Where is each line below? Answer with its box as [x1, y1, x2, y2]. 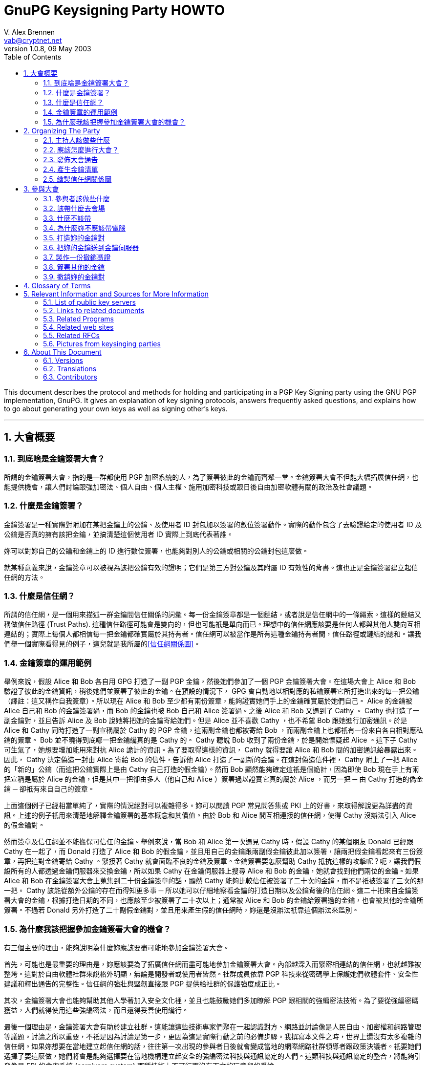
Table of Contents [4, 52, 62, 61]
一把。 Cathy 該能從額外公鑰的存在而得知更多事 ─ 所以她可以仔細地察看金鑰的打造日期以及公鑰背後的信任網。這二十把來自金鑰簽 [4, 886, 419, 895]
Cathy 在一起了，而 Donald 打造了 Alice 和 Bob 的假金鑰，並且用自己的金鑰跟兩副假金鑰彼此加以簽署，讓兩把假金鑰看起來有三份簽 [4, 847, 423, 856]
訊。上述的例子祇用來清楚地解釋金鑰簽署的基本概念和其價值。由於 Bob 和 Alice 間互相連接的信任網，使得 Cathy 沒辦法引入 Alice [4, 811, 416, 820]
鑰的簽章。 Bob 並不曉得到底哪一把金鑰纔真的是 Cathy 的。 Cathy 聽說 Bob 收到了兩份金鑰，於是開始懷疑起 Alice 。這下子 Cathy [4, 736, 417, 745]
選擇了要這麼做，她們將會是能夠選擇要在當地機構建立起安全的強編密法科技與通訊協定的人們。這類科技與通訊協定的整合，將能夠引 [4, 1051, 421, 1060]
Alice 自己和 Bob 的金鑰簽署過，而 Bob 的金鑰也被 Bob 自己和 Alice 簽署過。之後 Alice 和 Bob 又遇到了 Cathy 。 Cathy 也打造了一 [4, 706, 420, 715]
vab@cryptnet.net [4, 36, 62, 44]
